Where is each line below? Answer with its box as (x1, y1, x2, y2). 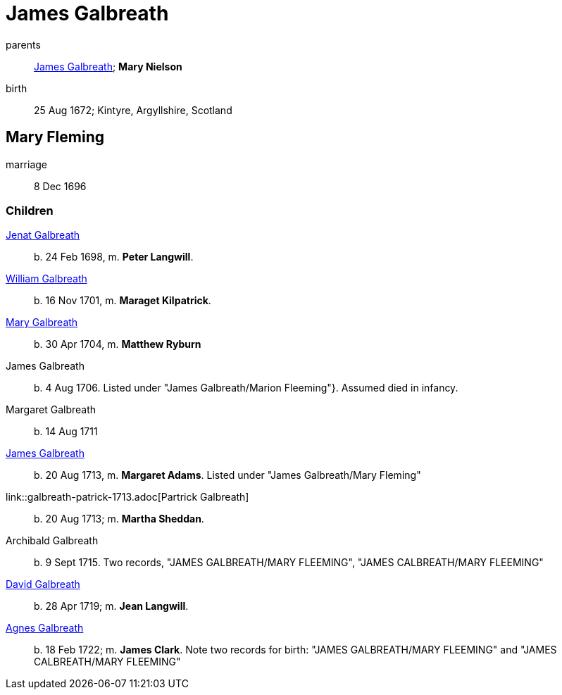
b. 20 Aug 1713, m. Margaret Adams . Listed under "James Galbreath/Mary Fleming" (34, 469, 421, 482)
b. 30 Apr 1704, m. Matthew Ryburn (34, 338, 201, 351)
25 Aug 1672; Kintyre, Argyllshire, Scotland (34, 104, 232, 116)
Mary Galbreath (6, 316, 78, 329)
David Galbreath (6, 578, 80, 591)
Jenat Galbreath (6, 229, 80, 242)
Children (6, 203, 54, 218)
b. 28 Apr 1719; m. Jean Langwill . (34, 600, 189, 613)
